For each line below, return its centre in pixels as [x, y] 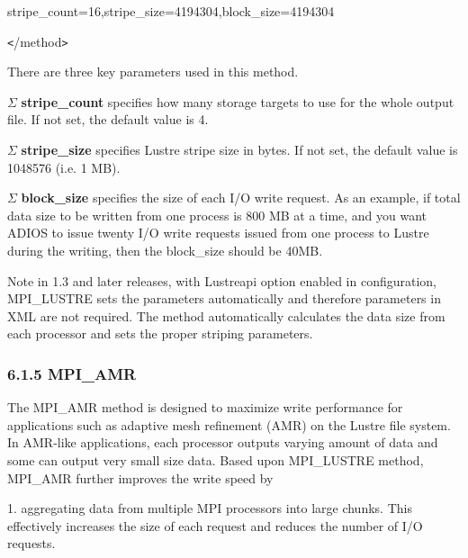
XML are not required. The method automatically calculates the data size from [226, 315]
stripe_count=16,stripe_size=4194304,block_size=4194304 [171, 11]
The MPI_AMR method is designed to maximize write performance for [205, 407]
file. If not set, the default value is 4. [108, 119]
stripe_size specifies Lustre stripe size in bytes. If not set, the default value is [239, 150]
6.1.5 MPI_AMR [72, 373]
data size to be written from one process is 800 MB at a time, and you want [217, 215]
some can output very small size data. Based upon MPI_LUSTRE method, [216, 459]
